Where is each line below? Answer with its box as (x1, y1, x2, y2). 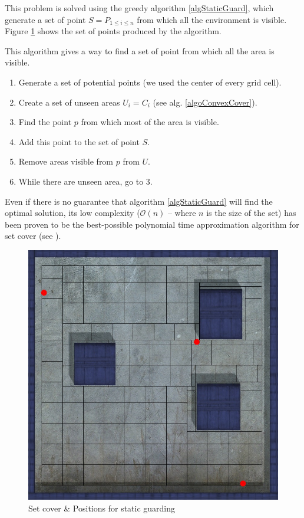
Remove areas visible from (18, 155, 114, 168)
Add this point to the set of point (18, 135, 140, 147)
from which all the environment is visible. (137, 13, 287, 25)
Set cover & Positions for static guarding (28, 501, 176, 514)
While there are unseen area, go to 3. (18, 175, 153, 187)
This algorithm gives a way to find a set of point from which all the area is (5, 44, 275, 57)
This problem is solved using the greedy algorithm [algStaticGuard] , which (5, 2, 274, 14)
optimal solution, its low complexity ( (5, 206, 140, 219)
